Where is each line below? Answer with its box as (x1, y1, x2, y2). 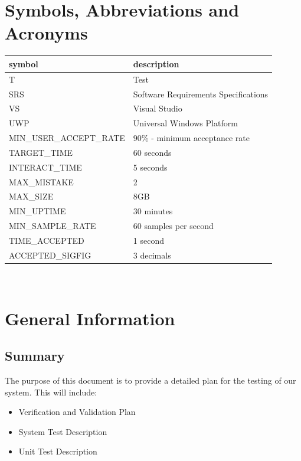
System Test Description (18, 425, 107, 437)
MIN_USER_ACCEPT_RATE (9, 132, 125, 144)
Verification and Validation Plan (18, 406, 136, 418)
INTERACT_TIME (9, 161, 82, 173)
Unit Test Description (18, 445, 97, 457)
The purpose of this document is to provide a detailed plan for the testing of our (5, 374, 296, 387)
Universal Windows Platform (133, 117, 238, 129)
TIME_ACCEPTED (9, 234, 84, 246)
